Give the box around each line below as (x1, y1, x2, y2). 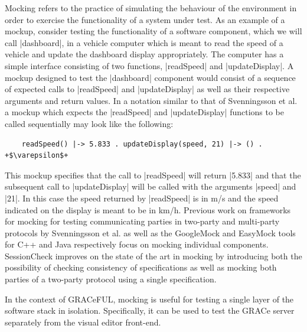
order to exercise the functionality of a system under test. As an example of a (5, 13, 285, 25)
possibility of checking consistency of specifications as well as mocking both (5, 261, 277, 274)
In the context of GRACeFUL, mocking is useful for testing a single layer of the (5, 292, 294, 305)
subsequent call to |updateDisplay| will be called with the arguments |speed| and (5, 180, 296, 193)
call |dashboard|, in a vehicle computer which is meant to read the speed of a (5, 36, 283, 48)
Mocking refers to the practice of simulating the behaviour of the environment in (5, 2, 297, 14)
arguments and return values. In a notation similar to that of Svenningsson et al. (5, 94, 298, 106)
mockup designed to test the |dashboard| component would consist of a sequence (5, 71, 296, 83)
